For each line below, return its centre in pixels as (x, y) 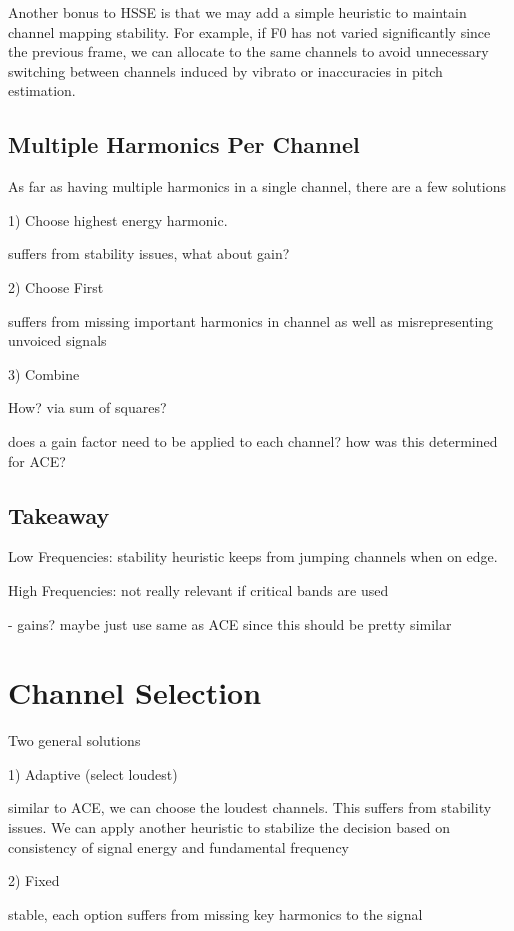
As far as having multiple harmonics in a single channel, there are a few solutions (257, 186)
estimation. (42, 90)
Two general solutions (74, 740)
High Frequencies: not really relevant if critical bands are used (198, 589)
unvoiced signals (57, 340)
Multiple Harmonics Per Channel (184, 144)
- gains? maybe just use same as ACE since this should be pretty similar (230, 623)
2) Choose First (56, 286)
